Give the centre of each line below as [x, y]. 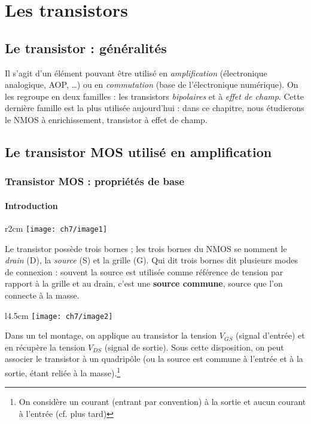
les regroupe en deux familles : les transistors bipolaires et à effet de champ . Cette [154, 96]
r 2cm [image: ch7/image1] [56, 228]
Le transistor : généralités [86, 47]
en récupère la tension [45, 347]
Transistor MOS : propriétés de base [95, 181]
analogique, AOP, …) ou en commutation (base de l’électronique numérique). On [152, 85]
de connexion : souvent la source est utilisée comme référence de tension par [144, 271]
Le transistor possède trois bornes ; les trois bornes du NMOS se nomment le [146, 248]
